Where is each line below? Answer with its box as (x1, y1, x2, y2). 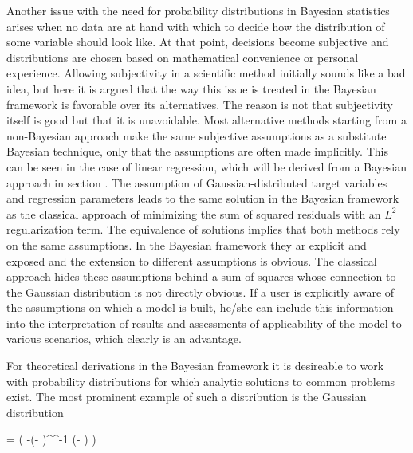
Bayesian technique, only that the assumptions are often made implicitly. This (6, 143, 388, 160)
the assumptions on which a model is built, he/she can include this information (6, 299, 394, 316)
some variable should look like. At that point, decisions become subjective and (6, 33, 389, 50)
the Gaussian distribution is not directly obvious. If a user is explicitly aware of (6, 283, 395, 300)
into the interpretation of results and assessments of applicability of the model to (6, 314, 402, 331)
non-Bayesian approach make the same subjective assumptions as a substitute (6, 127, 387, 144)
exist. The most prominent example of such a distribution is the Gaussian (6, 388, 367, 405)
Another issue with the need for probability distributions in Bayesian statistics (6, 2, 390, 18)
